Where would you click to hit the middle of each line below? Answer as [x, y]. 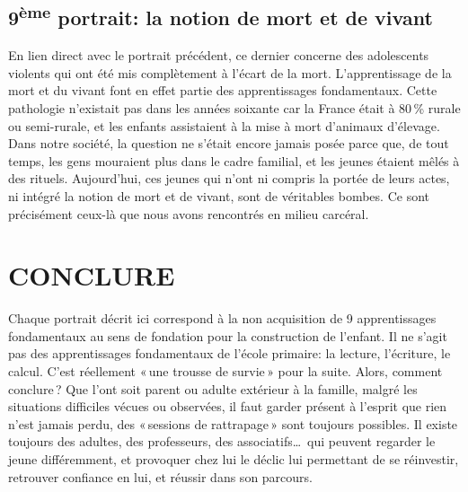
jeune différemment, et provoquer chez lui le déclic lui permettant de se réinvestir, [234, 459]
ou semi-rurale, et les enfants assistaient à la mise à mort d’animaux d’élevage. [224, 125]
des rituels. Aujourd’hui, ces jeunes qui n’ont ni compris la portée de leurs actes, [229, 178]
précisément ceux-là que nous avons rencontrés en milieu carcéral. [189, 213]
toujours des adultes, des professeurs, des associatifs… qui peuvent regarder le [222, 441]
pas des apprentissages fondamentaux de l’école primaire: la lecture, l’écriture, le [230, 353]
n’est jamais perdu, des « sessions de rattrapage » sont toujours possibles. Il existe [233, 423]
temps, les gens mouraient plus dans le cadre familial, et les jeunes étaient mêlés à [234, 160]
